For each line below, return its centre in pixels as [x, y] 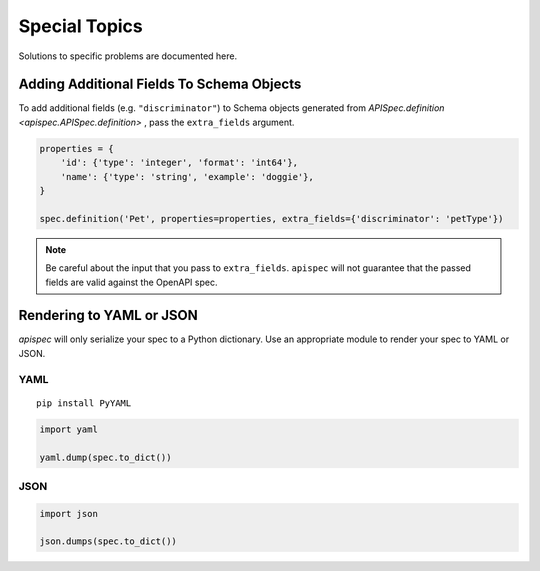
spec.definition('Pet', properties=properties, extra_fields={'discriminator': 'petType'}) [271, 218]
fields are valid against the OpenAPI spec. [131, 282]
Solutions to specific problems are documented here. [128, 56]
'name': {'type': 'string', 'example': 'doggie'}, [187, 176]
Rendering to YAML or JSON [108, 315]
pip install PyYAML [84, 403]
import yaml [69, 429]
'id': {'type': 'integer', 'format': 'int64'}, [179, 163]
